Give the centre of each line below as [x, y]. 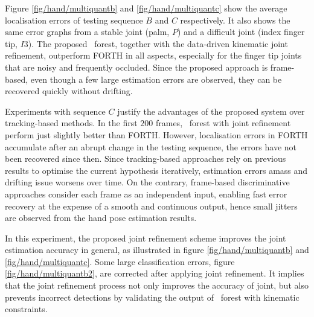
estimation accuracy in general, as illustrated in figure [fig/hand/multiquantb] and [157, 250]
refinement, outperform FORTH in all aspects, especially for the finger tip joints [153, 55]
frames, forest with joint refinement [223, 123]
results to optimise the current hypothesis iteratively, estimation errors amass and [156, 170]
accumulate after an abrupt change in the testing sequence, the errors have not [151, 146]
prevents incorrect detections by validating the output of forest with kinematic [152, 297]
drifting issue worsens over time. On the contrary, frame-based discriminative [147, 182]
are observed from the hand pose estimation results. [101, 218]
